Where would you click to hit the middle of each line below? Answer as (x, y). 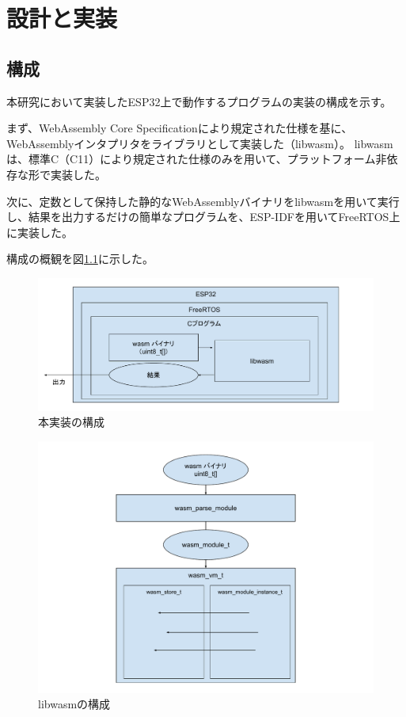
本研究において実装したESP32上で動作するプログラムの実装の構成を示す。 (199, 101)
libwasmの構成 (74, 704)
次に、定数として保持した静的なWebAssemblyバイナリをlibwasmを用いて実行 (203, 201)
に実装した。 (40, 232)
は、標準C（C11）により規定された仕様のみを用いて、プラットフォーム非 (197, 159)
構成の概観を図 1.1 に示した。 (80, 259)
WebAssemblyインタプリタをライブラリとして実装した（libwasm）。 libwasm (200, 143)
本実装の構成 (71, 422)
